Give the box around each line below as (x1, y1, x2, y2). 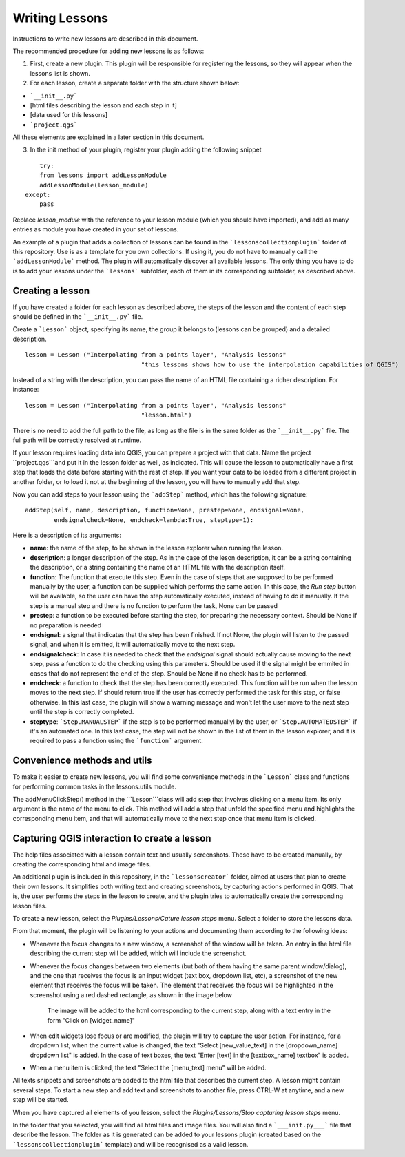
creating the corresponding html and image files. (12, 860, 152, 868)
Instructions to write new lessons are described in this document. (12, 34, 198, 43)
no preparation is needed (30, 621, 102, 629)
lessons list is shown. (30, 69, 91, 77)
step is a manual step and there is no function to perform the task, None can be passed (30, 601, 278, 609)
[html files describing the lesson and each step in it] (30, 101, 177, 110)
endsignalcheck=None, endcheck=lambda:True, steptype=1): (54, 516, 254, 523)
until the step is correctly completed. (30, 708, 134, 716)
